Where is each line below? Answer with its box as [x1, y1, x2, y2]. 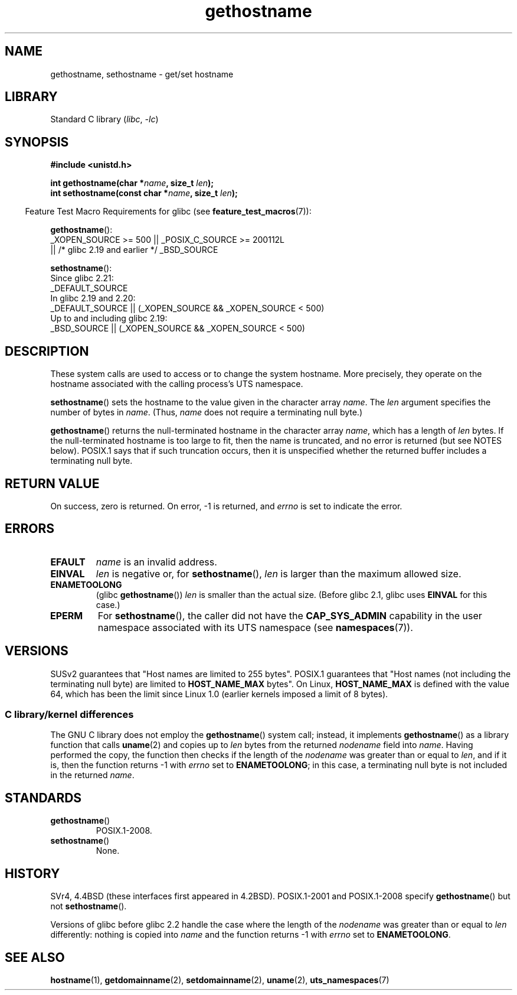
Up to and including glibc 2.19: [50, 313, 168, 324]
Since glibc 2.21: [50, 273, 114, 284]
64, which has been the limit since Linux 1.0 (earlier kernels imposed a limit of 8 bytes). [50, 688, 388, 699]
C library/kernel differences [5, 708, 134, 721]
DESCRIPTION [5, 343, 89, 359]
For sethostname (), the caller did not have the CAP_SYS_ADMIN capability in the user [97, 609, 482, 622]
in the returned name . [50, 770, 135, 781]
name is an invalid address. [96, 555, 217, 568]
